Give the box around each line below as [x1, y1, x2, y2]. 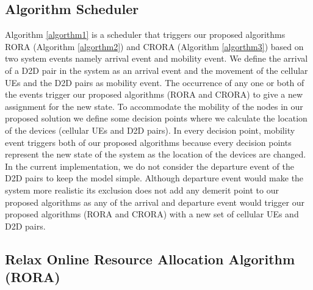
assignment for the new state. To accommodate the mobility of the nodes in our [5, 100, 303, 112]
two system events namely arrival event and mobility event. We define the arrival [5, 52, 308, 65]
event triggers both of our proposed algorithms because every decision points [5, 136, 292, 148]
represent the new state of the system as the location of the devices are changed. [5, 148, 306, 161]
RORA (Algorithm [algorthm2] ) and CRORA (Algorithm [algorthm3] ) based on [5, 40, 304, 53]
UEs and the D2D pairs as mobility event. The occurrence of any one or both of [5, 76, 304, 89]
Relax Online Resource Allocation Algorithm [5, 249, 295, 268]
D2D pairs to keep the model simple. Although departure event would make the [5, 172, 304, 184]
